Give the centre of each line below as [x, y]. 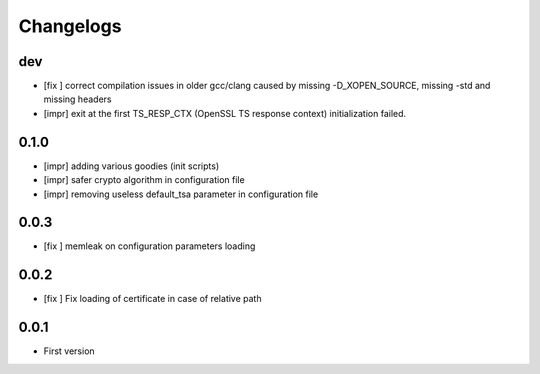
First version [69, 351]
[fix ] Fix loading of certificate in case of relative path [152, 299]
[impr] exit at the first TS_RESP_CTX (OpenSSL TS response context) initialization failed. [225, 113]
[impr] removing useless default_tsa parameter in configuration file [181, 194]
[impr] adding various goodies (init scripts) [131, 166]
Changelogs [70, 26]
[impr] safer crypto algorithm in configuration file [144, 180]
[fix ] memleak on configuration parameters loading [149, 246]
